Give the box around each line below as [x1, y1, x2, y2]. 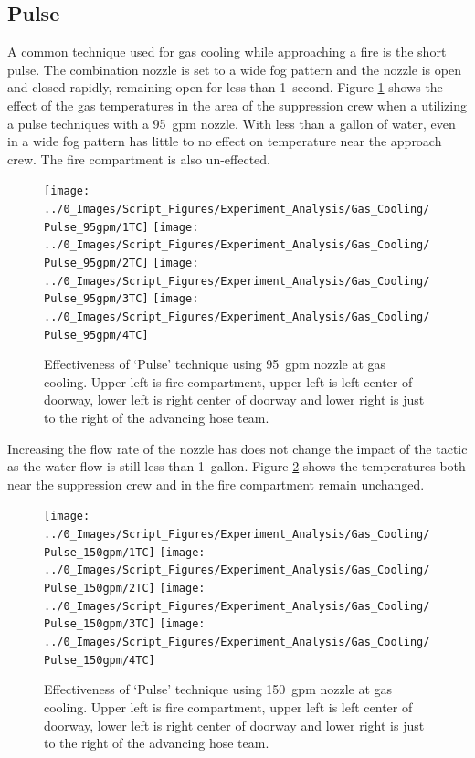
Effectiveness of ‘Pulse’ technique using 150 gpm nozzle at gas [44, 679, 393, 699]
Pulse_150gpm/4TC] [44, 653, 155, 667]
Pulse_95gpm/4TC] [44, 328, 149, 342]
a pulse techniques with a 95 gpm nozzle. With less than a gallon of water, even [7, 113, 456, 132]
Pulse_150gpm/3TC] [44, 617, 155, 631]
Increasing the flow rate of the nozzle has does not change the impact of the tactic [7, 438, 468, 458]
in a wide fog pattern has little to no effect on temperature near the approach [7, 132, 442, 151]
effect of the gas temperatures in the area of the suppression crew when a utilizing [7, 95, 467, 114]
